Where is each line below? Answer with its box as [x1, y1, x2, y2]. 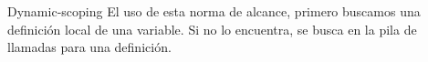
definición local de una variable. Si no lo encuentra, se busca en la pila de [7, 19, 417, 38]
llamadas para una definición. [7, 37, 172, 57]
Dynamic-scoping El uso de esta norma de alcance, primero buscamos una [7, 2, 421, 20]
